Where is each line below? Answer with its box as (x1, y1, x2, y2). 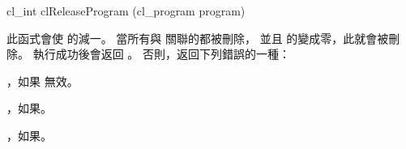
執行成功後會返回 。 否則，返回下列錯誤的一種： (32, 45, 290, 62)
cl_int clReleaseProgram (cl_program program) (6, 2, 246, 19)
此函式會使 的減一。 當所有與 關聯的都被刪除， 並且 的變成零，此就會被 (6, 29, 389, 46)
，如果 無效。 (6, 72, 79, 89)
